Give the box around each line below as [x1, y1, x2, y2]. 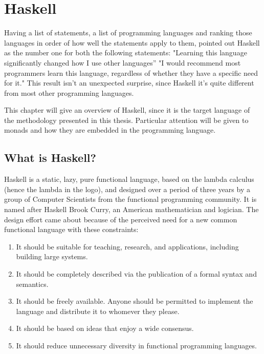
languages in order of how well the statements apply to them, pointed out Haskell [4, 37, 260, 48]
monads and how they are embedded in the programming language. [4, 124, 216, 135]
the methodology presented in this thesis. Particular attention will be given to [4, 114, 249, 125]
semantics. [16, 278, 49, 289]
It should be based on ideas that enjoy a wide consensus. [16, 323, 194, 334]
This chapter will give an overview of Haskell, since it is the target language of [4, 105, 250, 115]
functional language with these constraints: [4, 224, 139, 235]
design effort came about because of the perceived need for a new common [4, 214, 237, 224]
